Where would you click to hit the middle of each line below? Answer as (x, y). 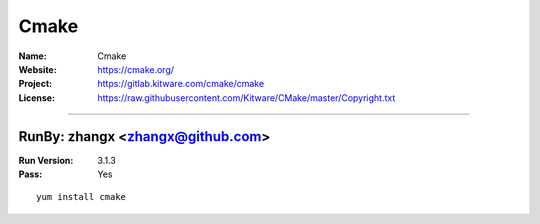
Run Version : (46, 160)
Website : (37, 69)
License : (36, 97)
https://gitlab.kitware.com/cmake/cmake (181, 84)
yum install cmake (81, 197)
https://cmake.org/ (136, 69)
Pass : (30, 174)
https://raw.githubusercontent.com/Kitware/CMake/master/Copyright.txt (246, 97)
